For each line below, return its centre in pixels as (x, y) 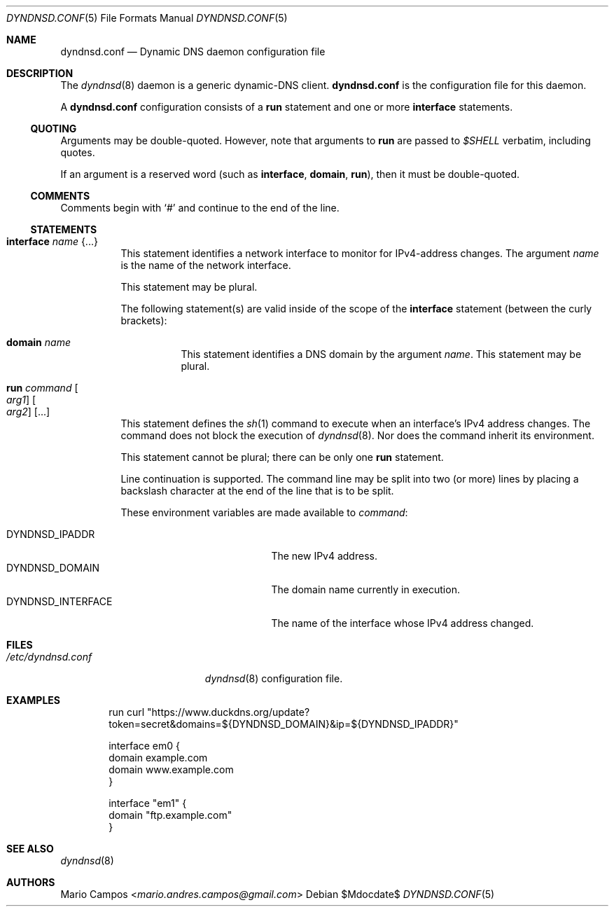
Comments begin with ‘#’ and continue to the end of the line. (200, 208)
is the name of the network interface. (206, 265)
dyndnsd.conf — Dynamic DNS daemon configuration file (193, 51)
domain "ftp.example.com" (170, 815)
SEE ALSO (30, 849)
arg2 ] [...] (28, 412)
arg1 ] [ (21, 400)
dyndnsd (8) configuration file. (274, 678)
